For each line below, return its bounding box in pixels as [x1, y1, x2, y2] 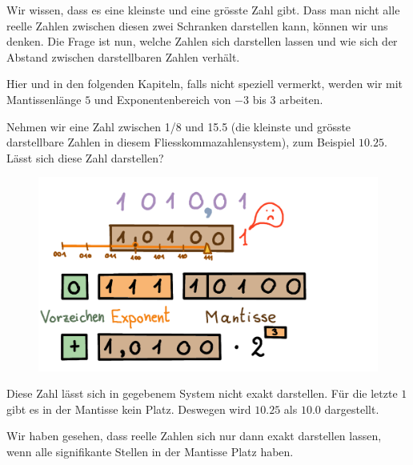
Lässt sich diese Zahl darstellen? [6, 149, 164, 166]
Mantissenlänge [6, 90, 82, 107]
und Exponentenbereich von [94, 90, 231, 107]
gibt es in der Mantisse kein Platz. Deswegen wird [6, 400, 251, 417]
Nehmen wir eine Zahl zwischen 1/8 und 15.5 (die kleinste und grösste [6, 118, 351, 134]
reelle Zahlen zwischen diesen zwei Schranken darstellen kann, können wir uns [6, 17, 388, 34]
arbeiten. [279, 90, 323, 107]
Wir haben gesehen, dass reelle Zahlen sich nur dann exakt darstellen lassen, [6, 427, 382, 444]
